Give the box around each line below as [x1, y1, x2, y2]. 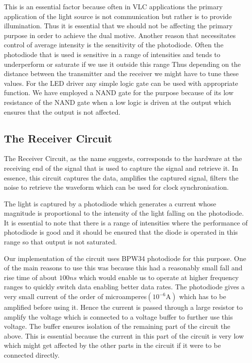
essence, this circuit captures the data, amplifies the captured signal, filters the [4, 172, 239, 182]
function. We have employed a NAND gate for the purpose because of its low [4, 87, 234, 98]
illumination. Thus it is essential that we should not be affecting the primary [4, 20, 233, 31]
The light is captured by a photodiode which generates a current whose [4, 198, 216, 208]
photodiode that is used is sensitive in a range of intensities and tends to [4, 49, 220, 59]
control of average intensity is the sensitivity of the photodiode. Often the [4, 40, 224, 50]
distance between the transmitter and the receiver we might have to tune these [4, 68, 239, 79]
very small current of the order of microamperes [4, 291, 147, 302]
